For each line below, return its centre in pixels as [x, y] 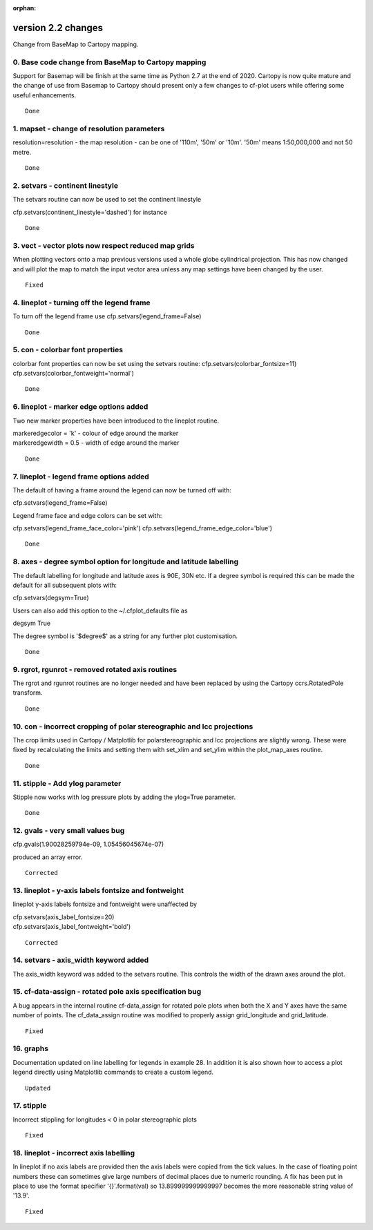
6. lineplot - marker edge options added [80, 407]
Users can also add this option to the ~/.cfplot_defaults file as [100, 611]
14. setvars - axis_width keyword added [81, 960]
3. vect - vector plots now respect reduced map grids [104, 245]
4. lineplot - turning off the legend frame [82, 302]
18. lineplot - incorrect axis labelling [74, 1153]
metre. [22, 152]
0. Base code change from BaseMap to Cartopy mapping [109, 62]
